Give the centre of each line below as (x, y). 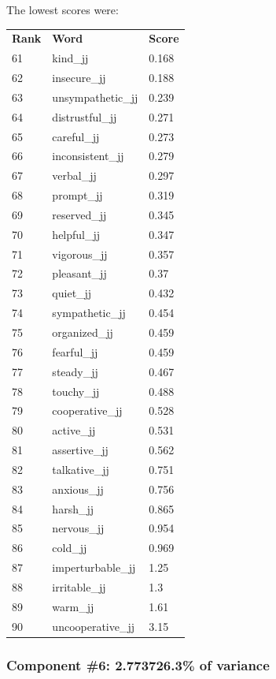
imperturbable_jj (94, 567)
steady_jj (75, 371)
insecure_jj (79, 78)
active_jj (74, 430)
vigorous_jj (80, 254)
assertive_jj (80, 450)
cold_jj (70, 548)
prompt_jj (77, 195)
